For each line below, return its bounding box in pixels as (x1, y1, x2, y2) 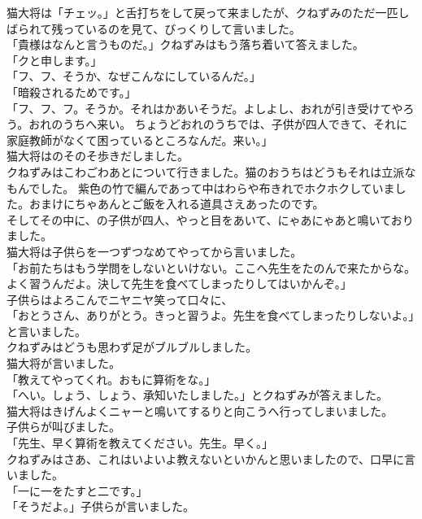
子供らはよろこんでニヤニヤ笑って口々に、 (7, 290, 233, 307)
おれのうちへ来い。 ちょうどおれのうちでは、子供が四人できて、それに (28, 116, 408, 133)
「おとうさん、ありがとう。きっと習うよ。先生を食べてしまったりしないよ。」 (7, 307, 415, 324)
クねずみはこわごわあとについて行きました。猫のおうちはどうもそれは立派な (7, 163, 416, 180)
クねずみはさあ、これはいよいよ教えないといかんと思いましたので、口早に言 (7, 450, 415, 467)
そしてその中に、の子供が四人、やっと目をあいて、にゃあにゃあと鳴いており (7, 211, 414, 228)
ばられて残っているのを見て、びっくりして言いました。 (7, 20, 301, 37)
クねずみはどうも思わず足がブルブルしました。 (7, 338, 257, 355)
